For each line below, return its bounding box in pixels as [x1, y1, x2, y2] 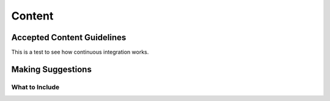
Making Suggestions [11, 64, 92, 74]
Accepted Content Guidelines [11, 32, 127, 43]
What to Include [11, 83, 60, 91]
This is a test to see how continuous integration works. [11, 49, 149, 56]
